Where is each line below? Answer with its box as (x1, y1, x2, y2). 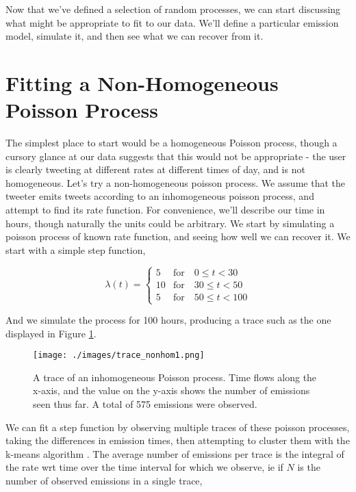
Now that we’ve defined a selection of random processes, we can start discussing (5, 2, 341, 16)
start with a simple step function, (5, 242, 146, 257)
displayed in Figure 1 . (5, 326, 97, 340)
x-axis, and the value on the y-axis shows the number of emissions (33, 383, 310, 398)
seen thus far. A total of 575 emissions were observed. (33, 397, 257, 411)
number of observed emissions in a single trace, (5, 474, 203, 488)
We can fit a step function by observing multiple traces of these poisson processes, (5, 419, 350, 434)
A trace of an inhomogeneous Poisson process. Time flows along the (33, 370, 317, 384)
